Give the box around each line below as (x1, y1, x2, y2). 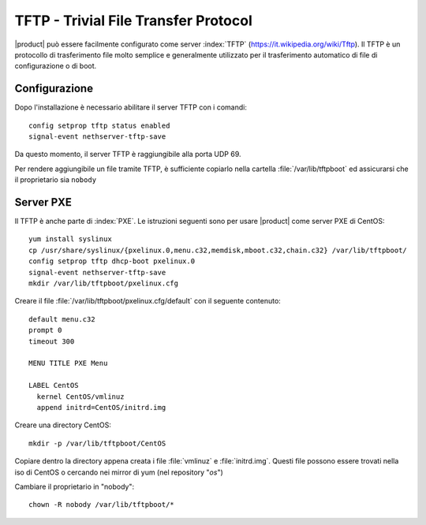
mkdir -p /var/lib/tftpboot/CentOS (28, 438, 166, 448)
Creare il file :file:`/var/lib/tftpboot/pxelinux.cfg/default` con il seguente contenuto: (14, 296, 282, 306)
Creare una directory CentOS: (14, 420, 112, 430)
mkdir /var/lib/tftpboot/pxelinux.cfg (28, 279, 179, 288)
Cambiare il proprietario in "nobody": (14, 482, 135, 491)
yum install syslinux (28, 235, 112, 244)
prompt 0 (28, 326, 62, 335)
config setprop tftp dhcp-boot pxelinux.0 (28, 257, 196, 266)
